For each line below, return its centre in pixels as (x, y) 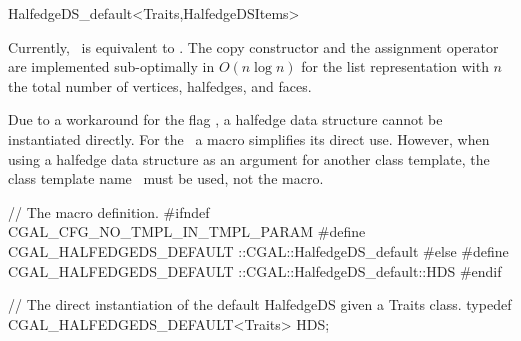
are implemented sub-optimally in (111, 66)
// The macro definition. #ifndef (109, 211)
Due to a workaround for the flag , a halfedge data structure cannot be (225, 119)
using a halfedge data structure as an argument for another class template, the (249, 158)
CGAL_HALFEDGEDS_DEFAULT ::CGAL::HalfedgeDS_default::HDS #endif (255, 270)
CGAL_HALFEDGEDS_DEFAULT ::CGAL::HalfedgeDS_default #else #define (258, 250)
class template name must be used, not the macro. (166, 178)
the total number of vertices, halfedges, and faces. (160, 85)
